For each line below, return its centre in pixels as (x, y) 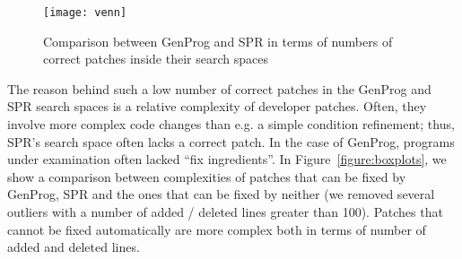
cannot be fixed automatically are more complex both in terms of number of (217, 229)
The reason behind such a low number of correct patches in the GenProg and (219, 88)
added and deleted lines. (74, 247)
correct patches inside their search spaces (156, 59)
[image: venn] (85, 13)
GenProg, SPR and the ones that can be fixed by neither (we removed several (221, 194)
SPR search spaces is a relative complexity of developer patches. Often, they (217, 106)
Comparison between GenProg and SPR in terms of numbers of (218, 41)
